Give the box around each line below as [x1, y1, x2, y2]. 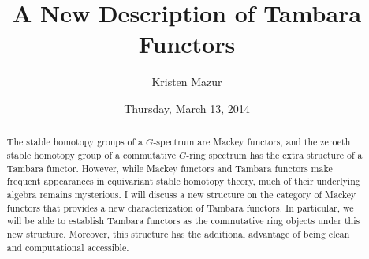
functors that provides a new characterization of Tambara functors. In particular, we [6, 201, 354, 214]
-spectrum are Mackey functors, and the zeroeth [153, 135, 351, 148]
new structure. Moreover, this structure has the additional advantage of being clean [6, 227, 350, 240]
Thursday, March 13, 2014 [124, 99, 250, 116]
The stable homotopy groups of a [6, 135, 143, 148]
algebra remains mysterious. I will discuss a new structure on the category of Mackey [6, 187, 356, 201]
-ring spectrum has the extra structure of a [186, 148, 363, 161]
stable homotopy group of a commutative [6, 148, 176, 161]
